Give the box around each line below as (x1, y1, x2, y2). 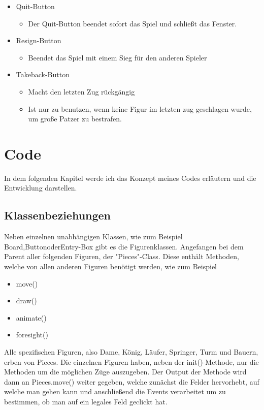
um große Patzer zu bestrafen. (28, 113, 122, 124)
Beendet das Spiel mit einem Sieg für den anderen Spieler (28, 52, 207, 62)
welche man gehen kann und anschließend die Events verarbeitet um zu (4, 386, 226, 397)
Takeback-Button (16, 69, 70, 80)
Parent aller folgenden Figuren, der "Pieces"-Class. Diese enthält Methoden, (4, 251, 239, 262)
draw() (16, 295, 37, 306)
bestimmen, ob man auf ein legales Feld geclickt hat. (4, 396, 168, 406)
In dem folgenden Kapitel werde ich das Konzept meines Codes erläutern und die (4, 172, 256, 183)
